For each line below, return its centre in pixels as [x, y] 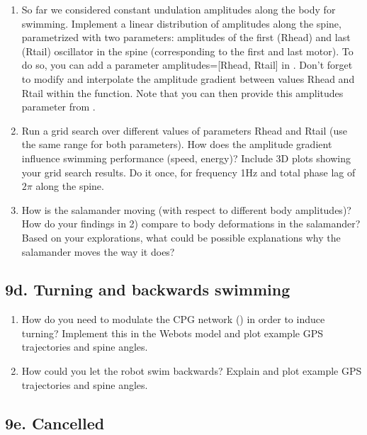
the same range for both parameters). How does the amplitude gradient [177, 144]
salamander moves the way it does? [98, 251]
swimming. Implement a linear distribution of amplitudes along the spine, [181, 23]
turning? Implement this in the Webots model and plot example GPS [172, 333]
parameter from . [58, 107]
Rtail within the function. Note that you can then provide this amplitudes [182, 92]
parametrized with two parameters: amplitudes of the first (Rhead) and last [186, 37]
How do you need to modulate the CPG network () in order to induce [173, 319]
